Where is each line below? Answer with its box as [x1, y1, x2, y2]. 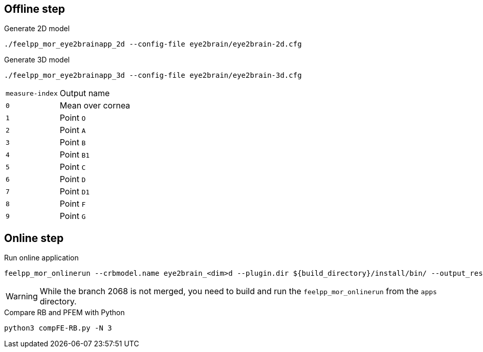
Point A [59, 125, 86, 136]
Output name [59, 88, 110, 99]
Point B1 [59, 149, 90, 160]
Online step [4, 231, 64, 245]
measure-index [6, 89, 58, 97]
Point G [59, 211, 86, 222]
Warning [6, 291, 38, 302]
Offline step [4, 3, 65, 15]
